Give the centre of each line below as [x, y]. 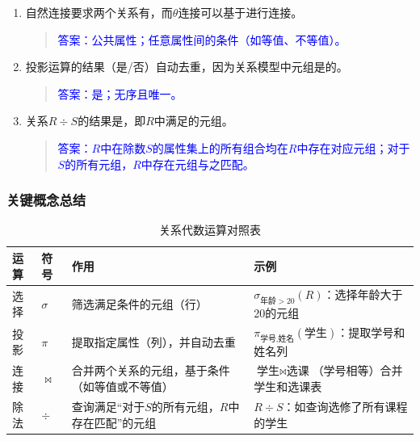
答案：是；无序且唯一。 [120, 93]
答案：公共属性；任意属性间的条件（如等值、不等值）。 [202, 39]
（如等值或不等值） [122, 386]
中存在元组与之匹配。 [197, 164]
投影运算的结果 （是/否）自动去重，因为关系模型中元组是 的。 [187, 67]
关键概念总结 [46, 200]
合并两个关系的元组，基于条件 [151, 370]
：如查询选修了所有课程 [345, 406]
